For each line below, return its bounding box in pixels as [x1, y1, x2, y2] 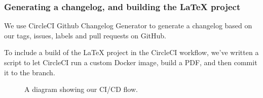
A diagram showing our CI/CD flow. [24, 84, 138, 94]
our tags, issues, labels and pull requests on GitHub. [4, 30, 167, 40]
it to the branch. [4, 67, 55, 77]
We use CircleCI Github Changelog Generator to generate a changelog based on [4, 20, 252, 31]
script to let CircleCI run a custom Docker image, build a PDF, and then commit [4, 57, 257, 67]
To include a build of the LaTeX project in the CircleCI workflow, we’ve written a [4, 47, 259, 58]
